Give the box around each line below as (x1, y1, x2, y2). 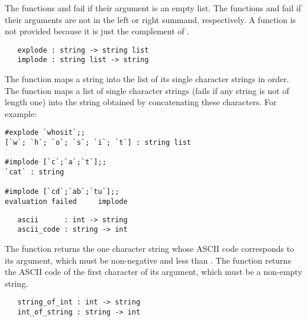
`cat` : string (5, 168, 64, 177)
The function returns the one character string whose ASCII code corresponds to (5, 242, 295, 255)
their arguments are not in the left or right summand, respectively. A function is (5, 13, 296, 25)
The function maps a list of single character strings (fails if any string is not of (5, 84, 289, 96)
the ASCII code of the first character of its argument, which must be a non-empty (5, 265, 302, 278)
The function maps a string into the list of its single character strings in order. (5, 73, 289, 85)
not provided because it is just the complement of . (5, 25, 190, 37)
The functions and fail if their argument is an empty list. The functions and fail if (5, 2, 301, 14)
